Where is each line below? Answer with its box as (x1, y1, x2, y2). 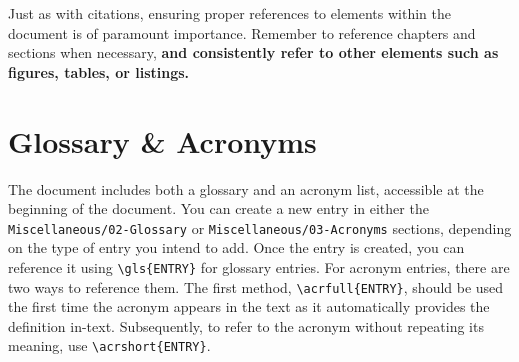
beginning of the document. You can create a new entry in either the (8, 198, 429, 219)
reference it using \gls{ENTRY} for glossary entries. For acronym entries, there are (8, 256, 510, 277)
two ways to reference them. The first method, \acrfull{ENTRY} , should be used (8, 276, 504, 297)
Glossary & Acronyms (8, 120, 317, 161)
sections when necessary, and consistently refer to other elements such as (8, 42, 499, 63)
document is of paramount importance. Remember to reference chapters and (8, 22, 476, 43)
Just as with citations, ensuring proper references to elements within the (8, 3, 452, 23)
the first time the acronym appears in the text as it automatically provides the (8, 296, 490, 317)
